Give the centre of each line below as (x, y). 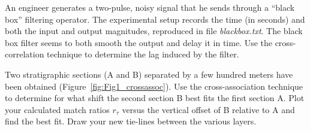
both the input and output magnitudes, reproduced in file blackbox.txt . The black (154, 31)
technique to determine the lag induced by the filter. (143, 54)
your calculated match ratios (57, 109)
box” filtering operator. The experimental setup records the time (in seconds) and (155, 19)
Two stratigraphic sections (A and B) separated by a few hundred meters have (149, 74)
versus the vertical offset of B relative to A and (208, 109)
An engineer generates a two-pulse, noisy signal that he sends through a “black (150, 7)
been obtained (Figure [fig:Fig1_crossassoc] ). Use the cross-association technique (154, 86)
